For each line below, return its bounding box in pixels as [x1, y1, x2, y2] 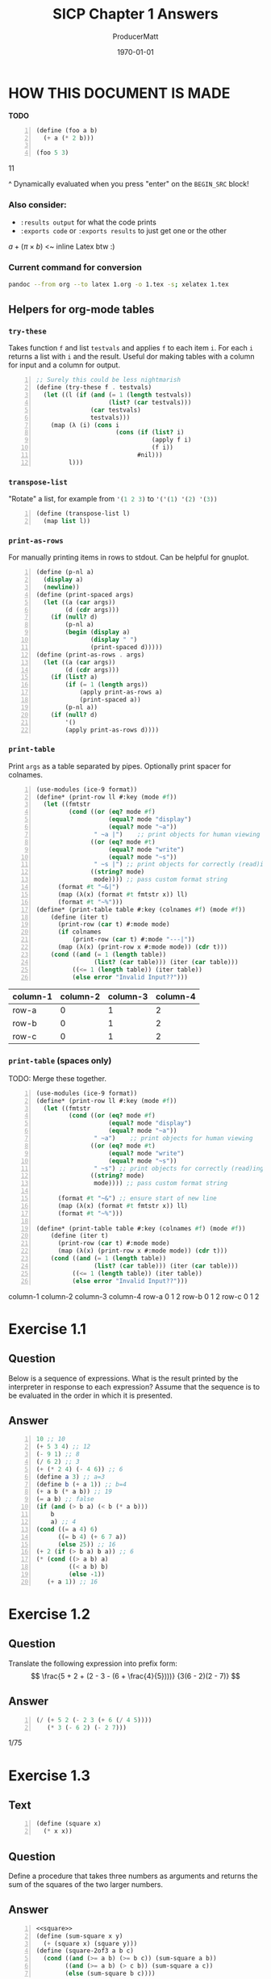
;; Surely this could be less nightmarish [35, 376, 181, 384]
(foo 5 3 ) [35, 149, 69, 157]
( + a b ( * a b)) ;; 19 [35, 1487, 113, 1496]
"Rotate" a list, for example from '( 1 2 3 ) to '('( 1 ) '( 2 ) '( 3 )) [8, 494, 218, 504]
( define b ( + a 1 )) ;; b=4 [35, 1480, 127, 1488]
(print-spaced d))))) [90, 643, 163, 651]
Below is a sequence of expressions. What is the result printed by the [8, 1373, 239, 1383]
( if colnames [57, 928, 102, 937]
